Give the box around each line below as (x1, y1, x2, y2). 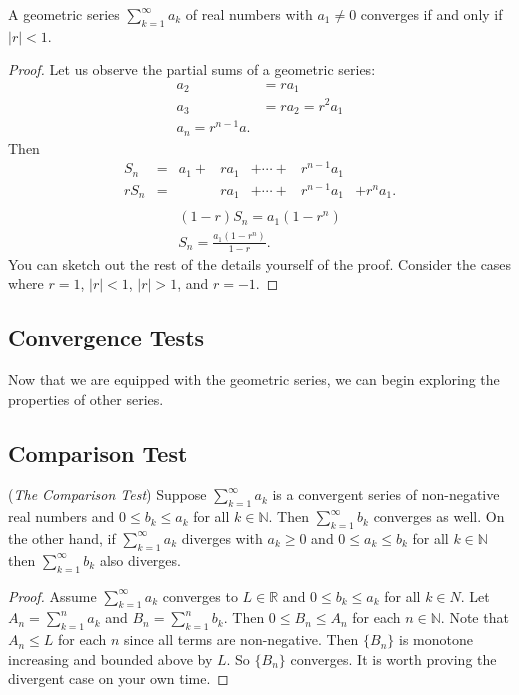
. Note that (440, 607, 509, 628)
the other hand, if (8, 527, 116, 548)
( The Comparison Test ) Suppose (8, 484, 207, 505)
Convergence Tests (8, 322, 205, 353)
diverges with (181, 527, 263, 548)
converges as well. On (373, 506, 505, 527)
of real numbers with (185, 4, 313, 24)
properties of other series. (8, 388, 164, 409)
